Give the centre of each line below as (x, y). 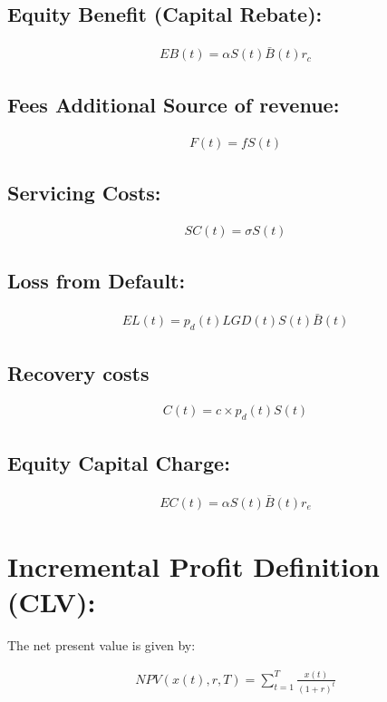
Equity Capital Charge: (119, 462)
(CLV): (52, 602)
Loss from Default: (97, 281)
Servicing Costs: (84, 193)
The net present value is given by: (102, 644)
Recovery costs (78, 372)
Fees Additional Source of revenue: (174, 104)
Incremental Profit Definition (193, 565)
